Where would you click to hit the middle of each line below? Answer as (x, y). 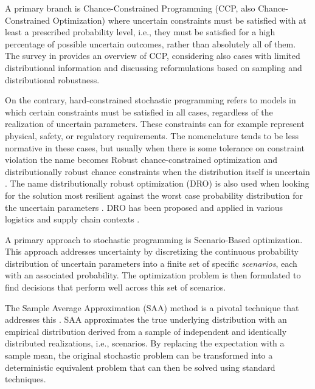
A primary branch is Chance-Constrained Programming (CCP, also (130, 8)
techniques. (26, 379)
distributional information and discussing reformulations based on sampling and (154, 67)
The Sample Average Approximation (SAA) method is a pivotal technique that (152, 307)
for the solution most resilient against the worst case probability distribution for (154, 195)
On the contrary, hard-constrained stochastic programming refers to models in (151, 100)
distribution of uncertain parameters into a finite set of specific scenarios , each (151, 263)
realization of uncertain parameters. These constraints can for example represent (155, 124)
